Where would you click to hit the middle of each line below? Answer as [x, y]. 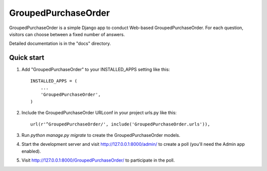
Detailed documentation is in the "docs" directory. [60, 43]
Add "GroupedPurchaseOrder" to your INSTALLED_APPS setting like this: [96, 70]
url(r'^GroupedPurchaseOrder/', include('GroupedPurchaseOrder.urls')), [120, 124]
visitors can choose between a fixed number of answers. [67, 34]
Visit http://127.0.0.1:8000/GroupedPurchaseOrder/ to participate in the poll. [98, 160]
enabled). [31, 151]
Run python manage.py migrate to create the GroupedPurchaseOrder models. [101, 135]
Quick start [27, 58]
